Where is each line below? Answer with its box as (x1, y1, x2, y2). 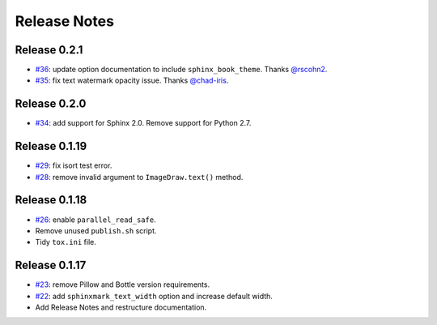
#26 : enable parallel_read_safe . (35, 215, 157, 225)
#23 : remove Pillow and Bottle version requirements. (35, 280, 210, 289)
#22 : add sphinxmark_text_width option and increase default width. (35, 291, 273, 301)
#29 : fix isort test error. (35, 160, 112, 170)
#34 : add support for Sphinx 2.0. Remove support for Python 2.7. (35, 118, 252, 128)
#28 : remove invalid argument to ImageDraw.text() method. (35, 172, 244, 182)
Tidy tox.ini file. (35, 237, 96, 247)
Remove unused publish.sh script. (35, 225, 157, 235)
